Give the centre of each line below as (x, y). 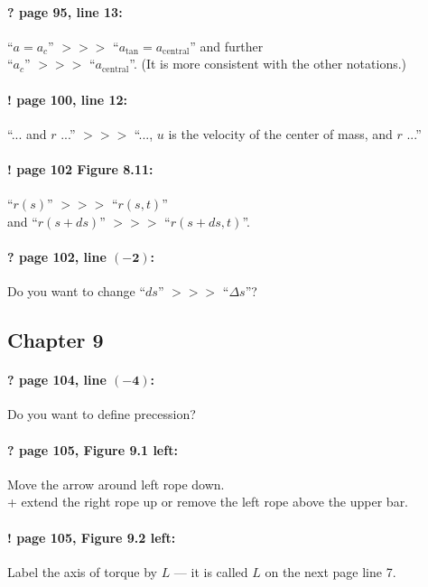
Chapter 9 (56, 340)
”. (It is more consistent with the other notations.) (268, 64)
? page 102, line (57, 256)
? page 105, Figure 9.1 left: (93, 449)
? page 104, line (57, 380)
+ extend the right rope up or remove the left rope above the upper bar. (208, 502)
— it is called (211, 571)
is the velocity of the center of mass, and (280, 133)
